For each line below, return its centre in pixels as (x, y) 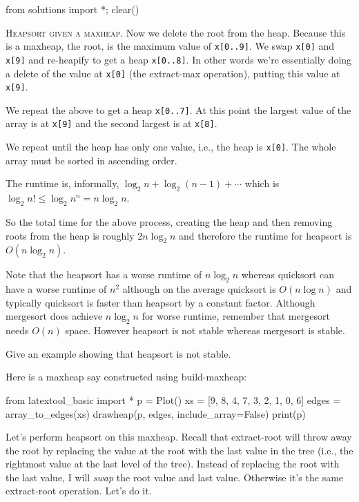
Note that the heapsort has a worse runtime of (104, 274)
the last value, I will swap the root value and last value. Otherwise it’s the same (175, 477)
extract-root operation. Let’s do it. (79, 491)
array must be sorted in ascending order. (91, 160)
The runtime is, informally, (62, 183)
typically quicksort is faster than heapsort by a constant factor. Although (161, 302)
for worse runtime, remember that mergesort (236, 316)
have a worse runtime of (56, 289)
